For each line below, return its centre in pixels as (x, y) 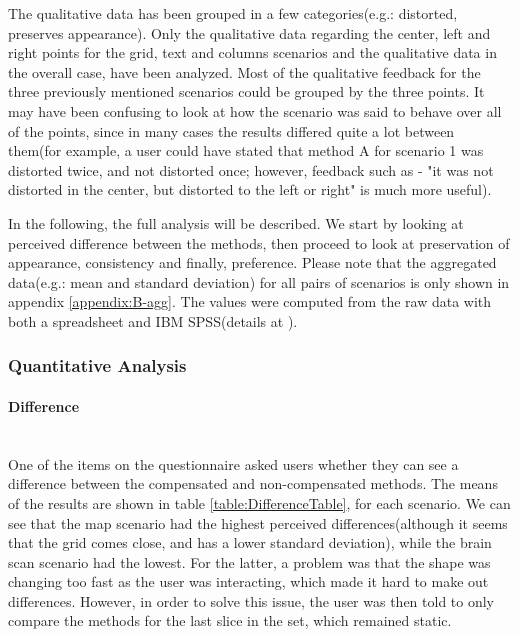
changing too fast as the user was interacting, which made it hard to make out (248, 581)
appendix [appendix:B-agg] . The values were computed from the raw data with (250, 301)
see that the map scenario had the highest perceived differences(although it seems (258, 522)
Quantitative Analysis (97, 365)
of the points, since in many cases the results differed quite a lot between (231, 130)
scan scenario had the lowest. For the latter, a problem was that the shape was (249, 561)
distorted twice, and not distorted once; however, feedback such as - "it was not (251, 169)
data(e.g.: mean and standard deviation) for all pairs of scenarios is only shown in (259, 281)
